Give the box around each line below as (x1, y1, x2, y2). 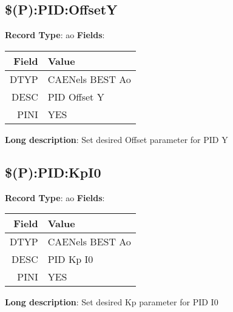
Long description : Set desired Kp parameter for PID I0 (5, 296, 218, 308)
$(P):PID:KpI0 (5, 162, 101, 181)
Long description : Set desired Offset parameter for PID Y (5, 133, 228, 145)
